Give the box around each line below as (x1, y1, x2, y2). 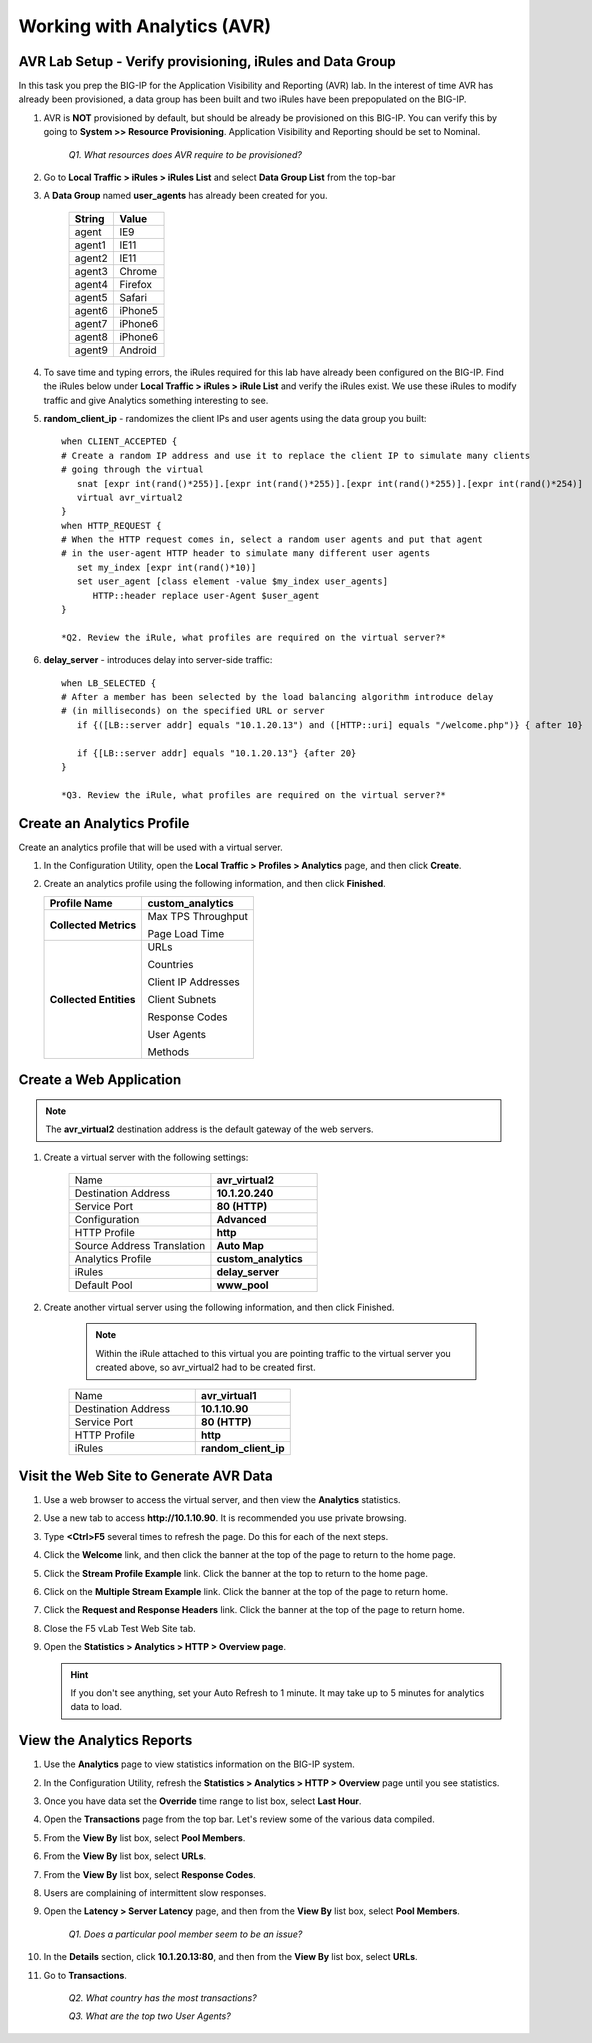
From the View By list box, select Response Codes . (43, 1868, 257, 1880)
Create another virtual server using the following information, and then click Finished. (43, 1301, 395, 1313)
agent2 (74, 251, 109, 265)
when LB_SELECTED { (61, 677, 157, 689)
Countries (147, 957, 194, 971)
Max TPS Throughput (147, 909, 249, 923)
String (74, 211, 105, 225)
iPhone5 (119, 303, 159, 317)
